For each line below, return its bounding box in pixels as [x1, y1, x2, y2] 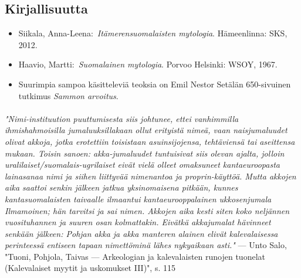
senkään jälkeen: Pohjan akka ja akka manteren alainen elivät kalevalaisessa [5, 227, 278, 239]
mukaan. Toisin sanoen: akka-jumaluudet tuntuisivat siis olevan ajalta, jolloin [5, 147, 285, 159]
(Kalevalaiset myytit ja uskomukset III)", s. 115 [5, 262, 175, 274]
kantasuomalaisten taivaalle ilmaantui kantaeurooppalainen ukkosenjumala [5, 192, 272, 205]
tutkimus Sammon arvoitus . [18, 89, 119, 101]
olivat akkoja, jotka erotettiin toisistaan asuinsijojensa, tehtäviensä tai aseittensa [5, 135, 295, 147]
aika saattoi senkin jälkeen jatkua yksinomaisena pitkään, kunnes [5, 181, 238, 194]
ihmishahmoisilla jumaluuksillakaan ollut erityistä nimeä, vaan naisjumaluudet [5, 124, 288, 136]
